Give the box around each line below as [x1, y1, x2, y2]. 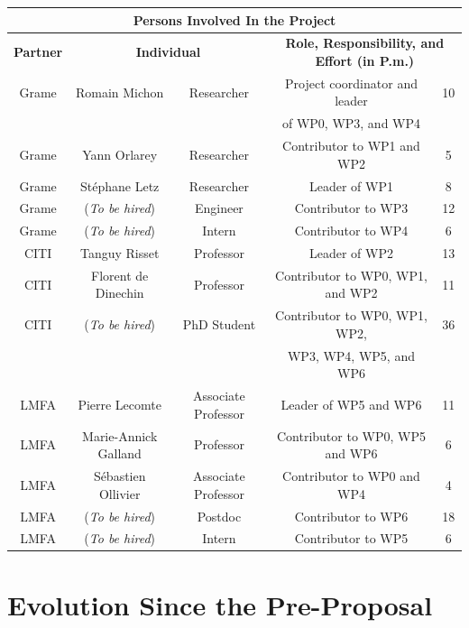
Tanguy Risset [79, 244, 160, 263]
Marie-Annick [82, 426, 158, 445]
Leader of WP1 [308, 176, 393, 195]
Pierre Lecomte [78, 394, 161, 413]
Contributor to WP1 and [282, 136, 420, 155]
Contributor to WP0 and [282, 466, 420, 485]
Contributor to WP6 [294, 506, 409, 525]
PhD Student [182, 315, 256, 334]
